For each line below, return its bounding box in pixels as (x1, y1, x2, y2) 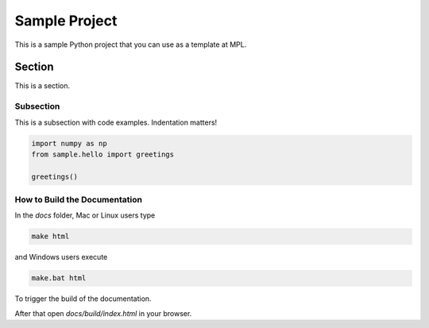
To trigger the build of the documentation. (14, 294, 152, 303)
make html (31, 232, 70, 241)
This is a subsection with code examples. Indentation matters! (14, 118, 218, 127)
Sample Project (14, 12, 118, 29)
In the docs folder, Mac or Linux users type (14, 210, 156, 220)
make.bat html (31, 274, 87, 283)
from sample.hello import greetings (31, 149, 175, 159)
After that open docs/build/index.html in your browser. (14, 308, 192, 318)
